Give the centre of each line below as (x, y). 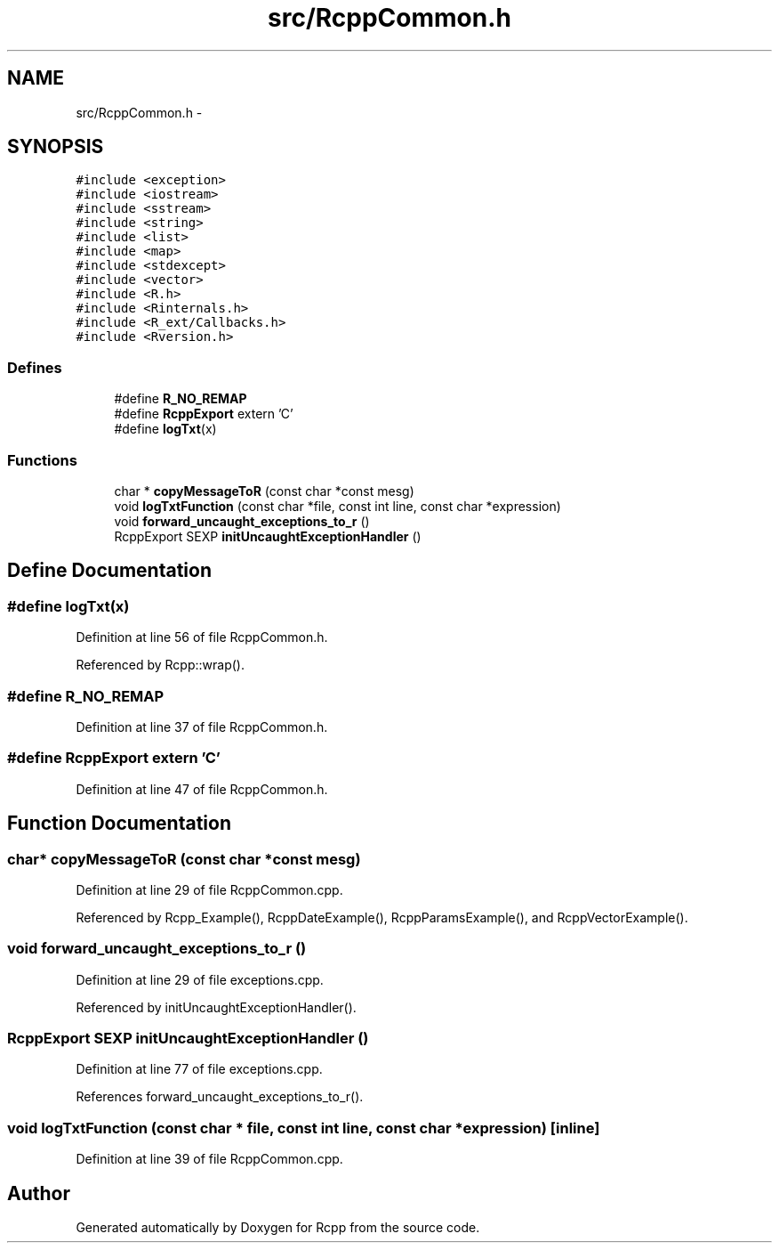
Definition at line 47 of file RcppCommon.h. (202, 789)
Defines (35, 367)
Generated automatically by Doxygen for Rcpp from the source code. (278, 1227)
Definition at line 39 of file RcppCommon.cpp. (209, 1159)
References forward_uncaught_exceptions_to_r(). (220, 1097)
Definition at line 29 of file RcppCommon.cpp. (209, 889)
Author (39, 1193)
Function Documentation (119, 824)
